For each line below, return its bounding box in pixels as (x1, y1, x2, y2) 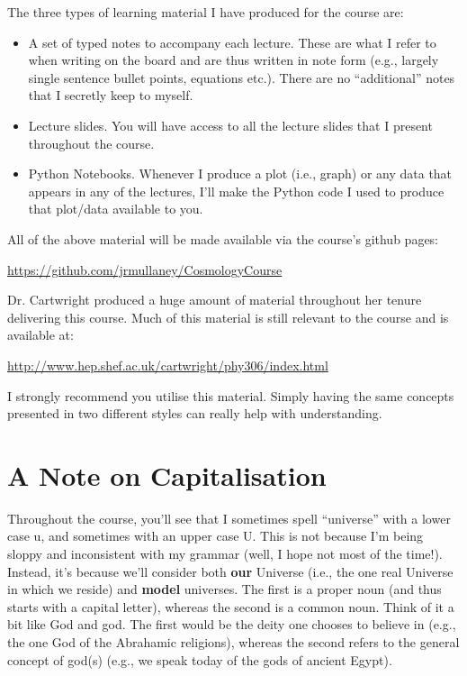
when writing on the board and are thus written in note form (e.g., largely (28, 50, 439, 69)
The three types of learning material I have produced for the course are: (7, 3, 404, 21)
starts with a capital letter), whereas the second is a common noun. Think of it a (7, 597, 454, 616)
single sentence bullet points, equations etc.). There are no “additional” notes (28, 68, 455, 87)
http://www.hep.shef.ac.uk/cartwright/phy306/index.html (7, 355, 328, 374)
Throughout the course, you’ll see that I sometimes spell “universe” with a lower (7, 508, 451, 527)
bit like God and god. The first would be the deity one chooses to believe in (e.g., (7, 615, 456, 634)
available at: (7, 325, 74, 344)
